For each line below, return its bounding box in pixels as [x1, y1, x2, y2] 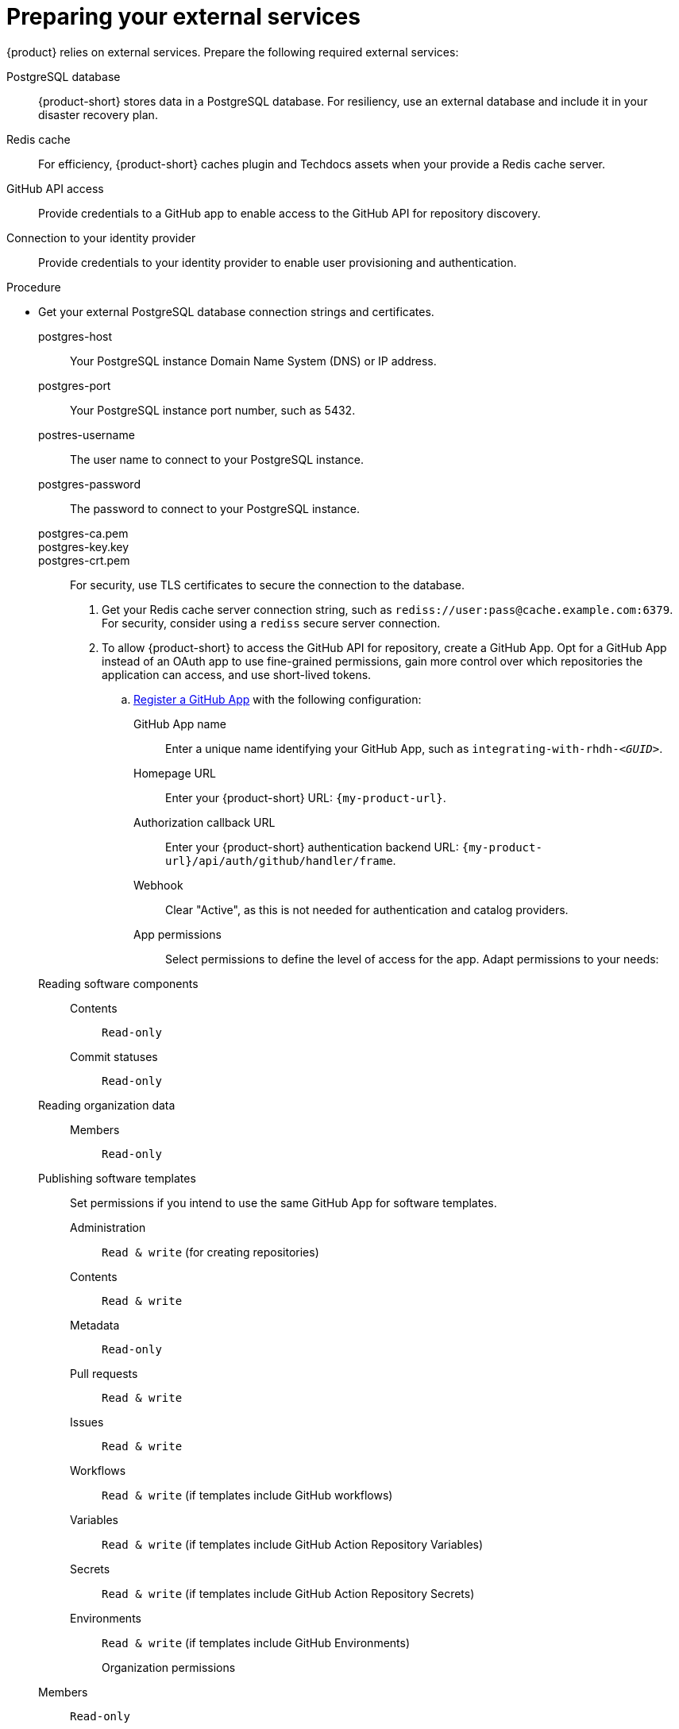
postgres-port [38, 378, 111, 392]
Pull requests [70, 1366, 138, 1380]
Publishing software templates [38, 1171, 196, 1185]
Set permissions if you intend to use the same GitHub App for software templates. [70, 1195, 497, 1210]
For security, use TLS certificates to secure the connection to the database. [70, 577, 465, 592]
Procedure [6, 280, 61, 294]
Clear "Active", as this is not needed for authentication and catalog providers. [165, 902, 569, 917]
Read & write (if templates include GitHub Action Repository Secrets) [102, 1586, 475, 1600]
